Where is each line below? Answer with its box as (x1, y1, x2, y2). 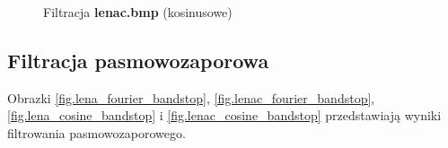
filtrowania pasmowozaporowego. (7, 123, 186, 142)
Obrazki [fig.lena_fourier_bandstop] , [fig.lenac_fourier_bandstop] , (7, 88, 375, 107)
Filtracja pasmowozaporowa (7, 46, 269, 74)
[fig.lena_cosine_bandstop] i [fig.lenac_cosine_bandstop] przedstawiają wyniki (7, 106, 442, 125)
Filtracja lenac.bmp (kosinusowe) (43, 3, 233, 21)
